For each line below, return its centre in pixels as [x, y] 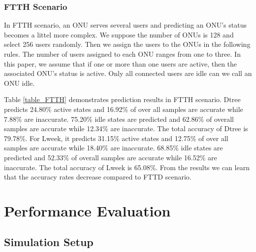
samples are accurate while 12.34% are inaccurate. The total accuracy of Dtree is [126, 128]
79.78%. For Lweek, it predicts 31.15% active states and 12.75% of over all [116, 138]
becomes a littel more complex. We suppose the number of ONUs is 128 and [119, 34]
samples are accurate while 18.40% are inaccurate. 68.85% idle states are [113, 148]
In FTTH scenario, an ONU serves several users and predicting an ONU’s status [125, 25]
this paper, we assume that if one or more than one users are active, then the [121, 63]
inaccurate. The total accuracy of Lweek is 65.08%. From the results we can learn [127, 167]
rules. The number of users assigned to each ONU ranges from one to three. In [122, 54]
